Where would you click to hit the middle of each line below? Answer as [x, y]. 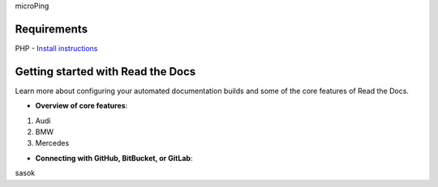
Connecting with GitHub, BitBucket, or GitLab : [114, 158]
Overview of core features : [82, 106]
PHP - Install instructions [56, 48]
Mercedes [52, 143]
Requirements [52, 29]
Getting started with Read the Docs [105, 72]
